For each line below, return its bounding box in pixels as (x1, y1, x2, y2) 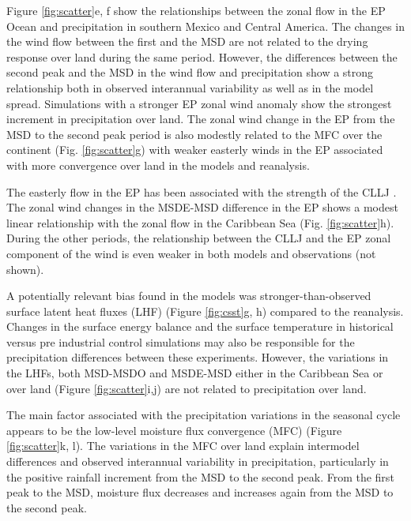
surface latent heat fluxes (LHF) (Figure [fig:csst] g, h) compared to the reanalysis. (6, 302, 404, 319)
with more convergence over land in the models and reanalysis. (6, 156, 310, 173)
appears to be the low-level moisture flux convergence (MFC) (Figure (6, 422, 342, 438)
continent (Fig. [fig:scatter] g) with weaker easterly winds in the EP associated (6, 141, 383, 158)
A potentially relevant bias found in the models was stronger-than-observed (6, 287, 371, 304)
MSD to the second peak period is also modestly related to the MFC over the (6, 126, 383, 142)
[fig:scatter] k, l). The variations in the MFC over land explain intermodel (6, 437, 360, 454)
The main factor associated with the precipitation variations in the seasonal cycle (6, 407, 401, 423)
